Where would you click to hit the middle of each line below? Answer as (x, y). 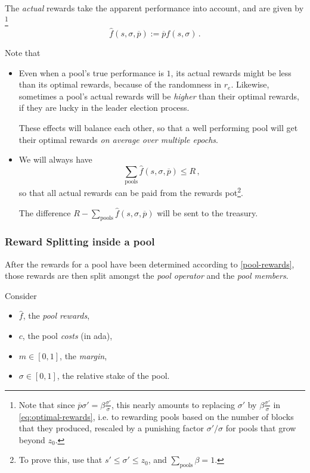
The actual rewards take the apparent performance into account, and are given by (154, 8)
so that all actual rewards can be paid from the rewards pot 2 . (131, 192)
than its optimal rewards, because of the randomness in (120, 84)
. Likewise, (250, 84)
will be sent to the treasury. (207, 212)
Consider (21, 295)
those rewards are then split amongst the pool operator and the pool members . (147, 276)
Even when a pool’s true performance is (91, 72)
